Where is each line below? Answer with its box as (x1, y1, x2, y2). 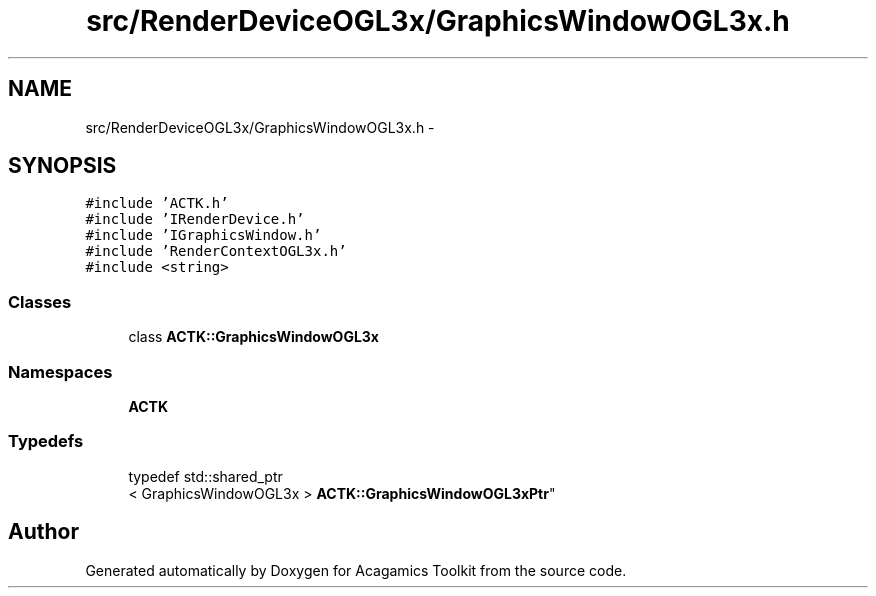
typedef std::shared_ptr (128, 467, 283, 485)
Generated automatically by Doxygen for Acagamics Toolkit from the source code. (85, 561, 627, 579)
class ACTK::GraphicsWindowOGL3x (128, 328, 379, 346)
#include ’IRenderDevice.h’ (85, 211, 305, 228)
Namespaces (8, 361, 113, 382)
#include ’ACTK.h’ (85, 195, 229, 212)
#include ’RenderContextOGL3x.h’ (85, 243, 347, 260)
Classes (8, 291, 72, 312)
